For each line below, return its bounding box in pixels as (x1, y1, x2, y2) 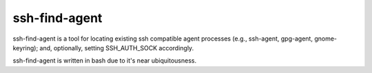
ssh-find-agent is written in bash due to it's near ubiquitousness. (12, 56, 196, 65)
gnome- (314, 34, 338, 43)
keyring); (12, 43, 39, 52)
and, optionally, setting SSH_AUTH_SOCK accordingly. (39, 43, 194, 52)
